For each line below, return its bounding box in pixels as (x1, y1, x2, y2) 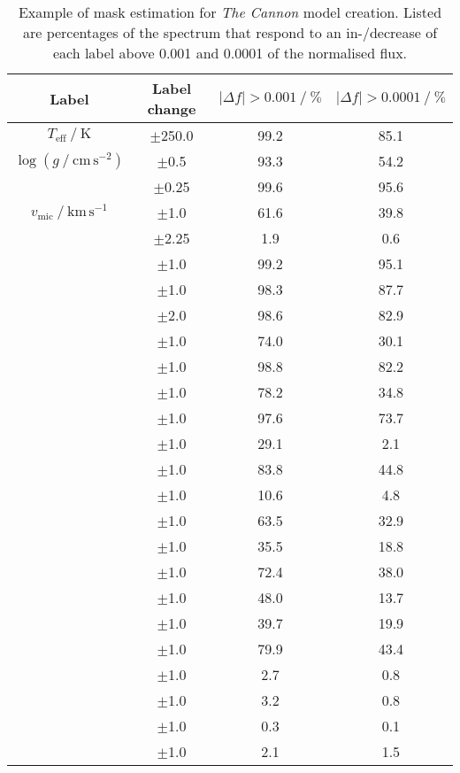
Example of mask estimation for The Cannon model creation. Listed (18, 2, 442, 22)
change (147, 98, 196, 119)
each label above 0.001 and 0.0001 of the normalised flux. (52, 43, 408, 63)
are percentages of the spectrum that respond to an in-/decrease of (22, 22, 438, 43)
